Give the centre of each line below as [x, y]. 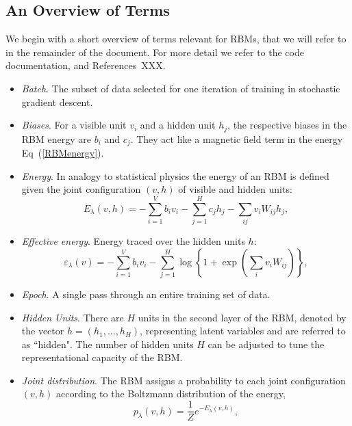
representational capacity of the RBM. [102, 357]
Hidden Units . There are [73, 317]
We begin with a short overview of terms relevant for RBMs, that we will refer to [176, 39]
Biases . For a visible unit [74, 125]
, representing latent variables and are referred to [243, 331]
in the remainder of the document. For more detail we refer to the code [155, 52]
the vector [43, 331]
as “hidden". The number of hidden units [108, 344]
